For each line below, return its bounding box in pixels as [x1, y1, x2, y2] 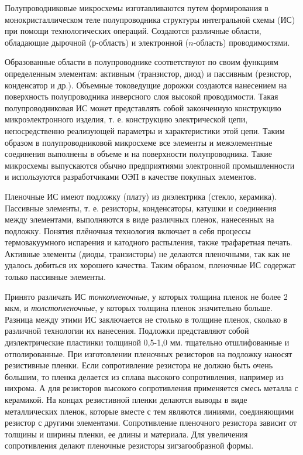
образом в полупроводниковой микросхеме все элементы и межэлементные [5, 136, 273, 148]
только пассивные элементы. [5, 271, 106, 283]
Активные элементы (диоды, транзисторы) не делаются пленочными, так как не [5, 247, 291, 259]
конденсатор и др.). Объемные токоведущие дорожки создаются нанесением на [5, 78, 287, 91]
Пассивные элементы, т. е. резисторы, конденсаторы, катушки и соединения [5, 201, 277, 214]
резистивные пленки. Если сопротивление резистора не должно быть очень [5, 359, 273, 371]
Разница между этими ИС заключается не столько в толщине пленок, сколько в [5, 313, 288, 325]
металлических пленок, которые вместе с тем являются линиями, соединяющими [5, 405, 294, 417]
